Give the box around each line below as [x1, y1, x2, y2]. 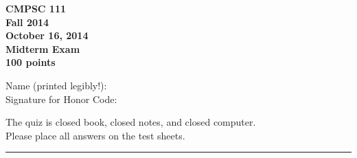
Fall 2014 [5, 14, 49, 29]
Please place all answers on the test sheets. [5, 128, 185, 142]
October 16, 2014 [5, 28, 89, 43]
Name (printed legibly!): [5, 78, 107, 92]
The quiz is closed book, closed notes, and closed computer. [5, 115, 256, 129]
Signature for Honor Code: [5, 91, 117, 106]
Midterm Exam [5, 41, 80, 56]
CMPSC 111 [5, 1, 67, 15]
